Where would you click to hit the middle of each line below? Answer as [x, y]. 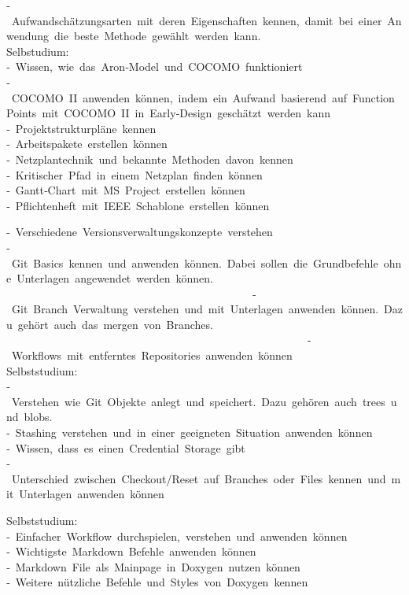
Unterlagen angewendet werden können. [115, 278]
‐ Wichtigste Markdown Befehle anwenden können [131, 551]
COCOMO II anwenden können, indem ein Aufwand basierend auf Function [203, 97]
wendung [28, 36]
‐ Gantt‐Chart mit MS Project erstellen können [126, 190]
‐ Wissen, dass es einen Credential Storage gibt [126, 447]
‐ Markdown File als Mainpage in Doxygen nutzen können [153, 566]
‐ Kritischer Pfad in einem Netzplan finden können [134, 174]
